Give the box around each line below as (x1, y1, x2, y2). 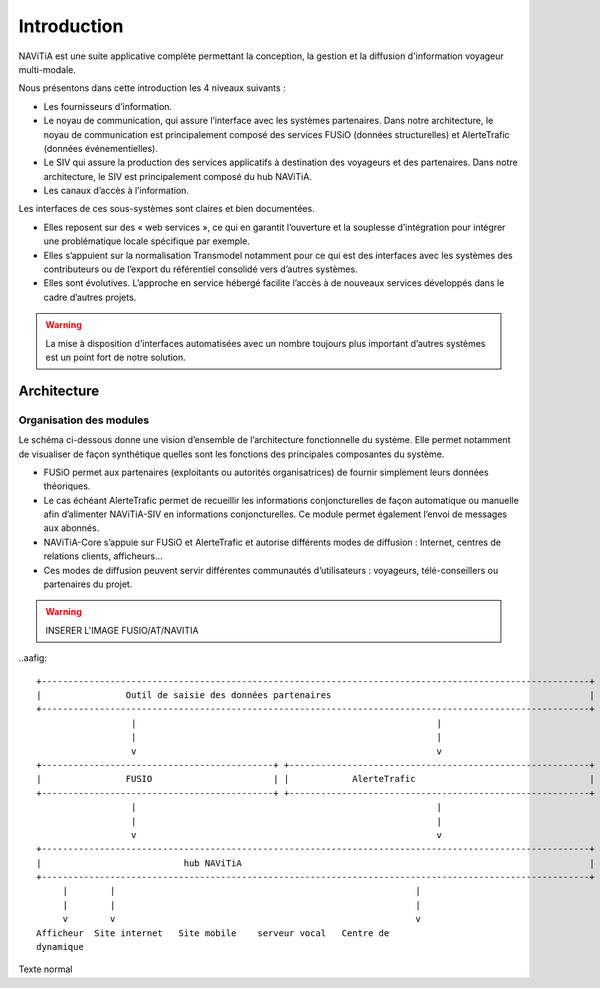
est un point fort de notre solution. (45, 351, 187, 363)
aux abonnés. (43, 522, 100, 534)
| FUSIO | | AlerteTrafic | (36, 773, 595, 785)
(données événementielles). (43, 142, 159, 154)
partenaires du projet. (43, 578, 133, 590)
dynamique (36, 941, 84, 953)
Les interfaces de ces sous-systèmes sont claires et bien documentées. (18, 203, 315, 215)
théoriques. (43, 480, 91, 492)
